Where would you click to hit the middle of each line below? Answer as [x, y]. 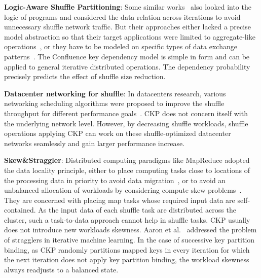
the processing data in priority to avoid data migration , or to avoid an [115, 180]
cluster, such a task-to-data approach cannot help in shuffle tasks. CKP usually [127, 219]
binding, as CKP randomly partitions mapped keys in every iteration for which [127, 249]
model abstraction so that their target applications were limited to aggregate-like [130, 36]
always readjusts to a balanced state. [61, 269]
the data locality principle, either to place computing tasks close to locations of [127, 170]
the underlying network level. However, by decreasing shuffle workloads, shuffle [126, 123]
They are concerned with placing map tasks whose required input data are [120, 200]
